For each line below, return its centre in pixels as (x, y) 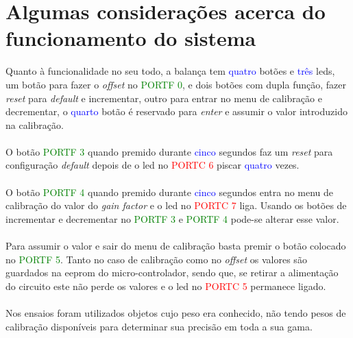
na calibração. (35, 124)
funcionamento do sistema (131, 38)
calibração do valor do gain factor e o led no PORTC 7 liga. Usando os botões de (176, 205)
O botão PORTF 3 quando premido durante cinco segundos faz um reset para (169, 151)
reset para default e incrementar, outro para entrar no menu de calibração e (164, 98)
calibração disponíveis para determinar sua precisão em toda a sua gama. (159, 326)
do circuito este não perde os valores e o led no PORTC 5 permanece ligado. (166, 286)
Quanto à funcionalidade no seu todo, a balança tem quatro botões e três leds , (170, 71)
